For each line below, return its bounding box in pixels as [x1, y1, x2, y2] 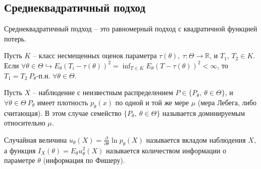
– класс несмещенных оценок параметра [33, 50, 157, 61]
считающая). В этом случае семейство [4, 107, 122, 118]
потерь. [4, 33, 26, 44]
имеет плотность [37, 97, 88, 107]
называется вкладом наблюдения [146, 134, 246, 145]
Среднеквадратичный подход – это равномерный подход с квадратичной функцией [4, 23, 257, 34]
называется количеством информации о [106, 145, 227, 155]
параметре [4, 155, 35, 165]
